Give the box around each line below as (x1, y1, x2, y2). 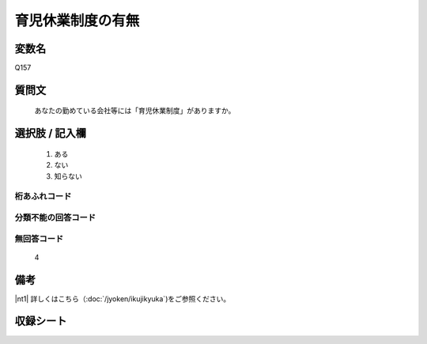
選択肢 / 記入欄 (14, 127, 87, 140)
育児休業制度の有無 (14, 12, 140, 29)
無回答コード (14, 233, 64, 244)
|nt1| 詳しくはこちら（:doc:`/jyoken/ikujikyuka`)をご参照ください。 (14, 293, 231, 304)
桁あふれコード (14, 191, 72, 202)
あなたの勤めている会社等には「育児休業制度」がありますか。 (34, 106, 236, 115)
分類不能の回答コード (14, 212, 96, 223)
